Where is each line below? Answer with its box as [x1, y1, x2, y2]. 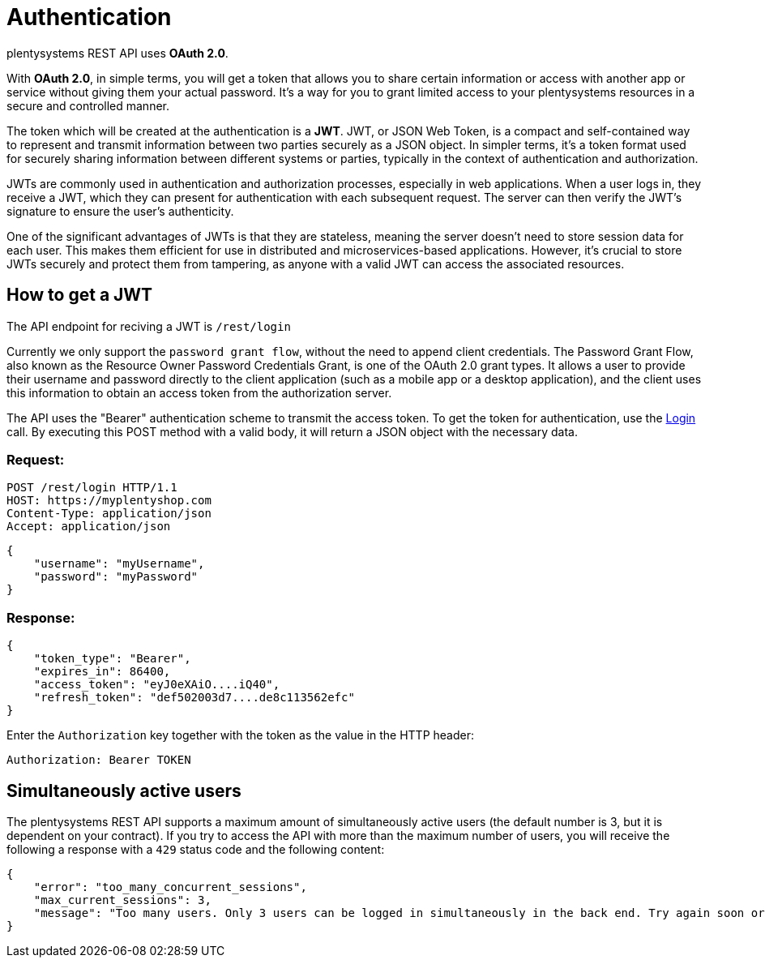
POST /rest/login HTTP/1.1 [6, 481, 177, 495]
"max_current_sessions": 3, [33, 893, 212, 906]
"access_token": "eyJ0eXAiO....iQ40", [33, 678, 280, 692]
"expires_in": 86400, [33, 665, 171, 679]
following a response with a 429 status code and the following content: [6, 842, 385, 856]
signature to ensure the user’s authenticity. [6, 204, 234, 218]
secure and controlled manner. [6, 98, 169, 113]
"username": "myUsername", [33, 557, 205, 571]
